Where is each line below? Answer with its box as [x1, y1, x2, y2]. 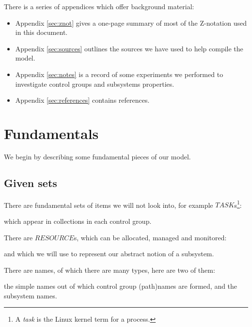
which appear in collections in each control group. [4, 216, 152, 226]
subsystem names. [4, 290, 57, 300]
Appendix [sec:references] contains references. [15, 95, 150, 105]
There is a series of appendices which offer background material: [4, 1, 194, 11]
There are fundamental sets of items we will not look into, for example [4, 200, 213, 210]
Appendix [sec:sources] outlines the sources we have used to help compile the [15, 43, 243, 53]
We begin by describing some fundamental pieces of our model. [4, 151, 191, 161]
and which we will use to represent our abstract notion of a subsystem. [4, 249, 214, 259]
